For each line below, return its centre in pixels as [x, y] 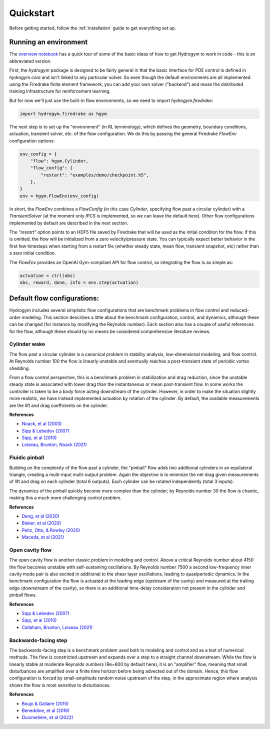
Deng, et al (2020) [40, 516]
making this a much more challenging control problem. [65, 498]
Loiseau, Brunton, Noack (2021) [54, 444]
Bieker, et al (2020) [41, 523]
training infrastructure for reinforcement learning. [60, 91]
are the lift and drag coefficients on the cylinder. [59, 405]
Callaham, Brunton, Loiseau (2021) [57, 627]
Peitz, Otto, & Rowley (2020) [51, 530]
